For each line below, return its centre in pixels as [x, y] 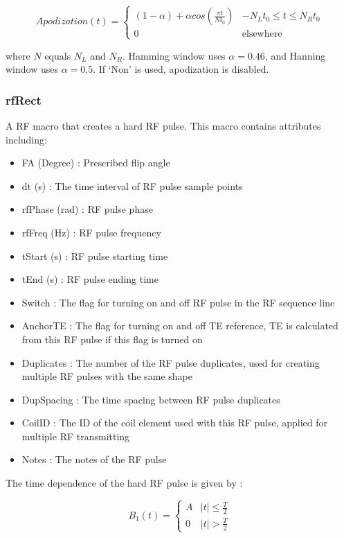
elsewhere [262, 34]
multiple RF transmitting [76, 436]
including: [26, 139]
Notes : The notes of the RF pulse [94, 459]
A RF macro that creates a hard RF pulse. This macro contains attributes [163, 125]
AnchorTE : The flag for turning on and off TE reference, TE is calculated [180, 326]
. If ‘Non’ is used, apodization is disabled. [181, 69]
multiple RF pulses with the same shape [107, 376]
